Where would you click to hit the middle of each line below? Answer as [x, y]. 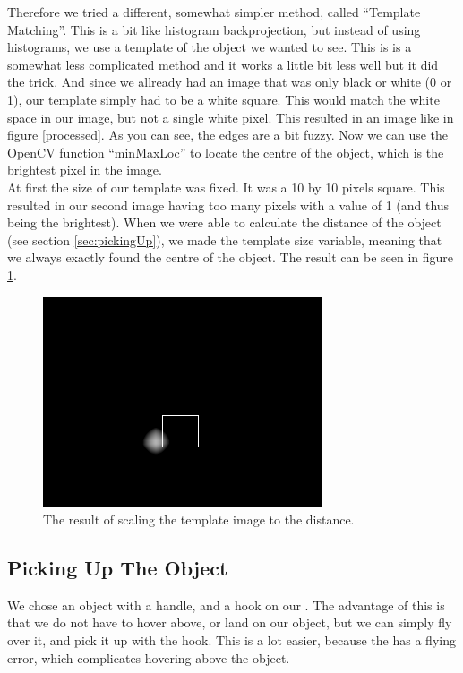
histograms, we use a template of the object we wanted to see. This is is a [210, 47]
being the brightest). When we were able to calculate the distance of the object [224, 222]
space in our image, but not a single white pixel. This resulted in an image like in [231, 117]
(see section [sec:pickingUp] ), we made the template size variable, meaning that [225, 239]
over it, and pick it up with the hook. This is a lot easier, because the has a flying [231, 640]
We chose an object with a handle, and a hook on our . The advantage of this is [226, 605]
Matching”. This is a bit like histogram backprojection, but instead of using [214, 29]
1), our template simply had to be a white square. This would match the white [223, 99]
